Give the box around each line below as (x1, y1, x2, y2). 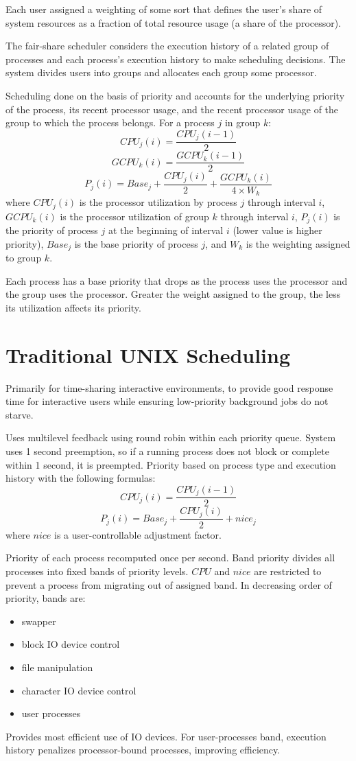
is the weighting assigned (246, 236, 351, 250)
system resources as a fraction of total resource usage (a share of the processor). (5, 15, 342, 30)
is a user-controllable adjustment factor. (54, 527, 222, 541)
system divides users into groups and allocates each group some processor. (5, 65, 317, 80)
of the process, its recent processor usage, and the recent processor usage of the (5, 102, 339, 116)
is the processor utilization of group (60, 209, 209, 223)
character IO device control (21, 683, 137, 697)
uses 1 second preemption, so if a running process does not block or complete (5, 444, 329, 458)
